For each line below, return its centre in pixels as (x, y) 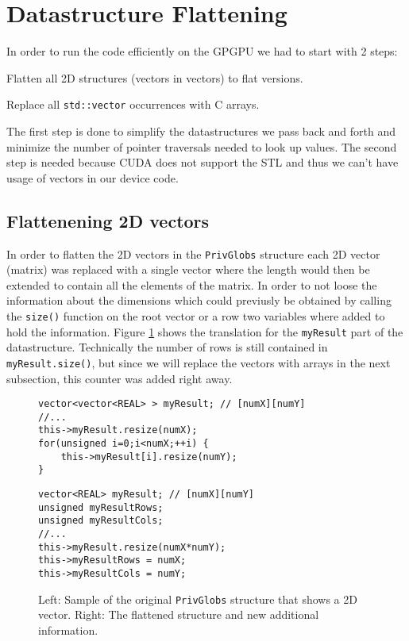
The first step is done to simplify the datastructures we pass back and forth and (201, 131)
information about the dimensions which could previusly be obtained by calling (199, 300)
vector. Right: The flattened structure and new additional (179, 614)
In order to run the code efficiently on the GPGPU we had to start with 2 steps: (202, 51)
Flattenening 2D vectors (108, 220)
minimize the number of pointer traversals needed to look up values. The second (202, 146)
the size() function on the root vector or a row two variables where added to (196, 315)
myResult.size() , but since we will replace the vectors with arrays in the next (199, 362)
